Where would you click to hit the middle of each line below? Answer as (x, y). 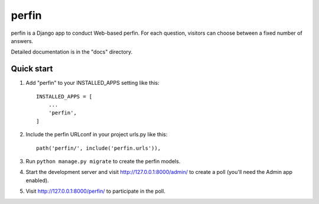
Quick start (32, 69)
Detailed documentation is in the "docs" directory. (72, 52)
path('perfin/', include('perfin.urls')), (99, 148)
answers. (22, 41)
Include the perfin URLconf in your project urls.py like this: (97, 134)
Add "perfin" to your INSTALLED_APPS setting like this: (92, 83)
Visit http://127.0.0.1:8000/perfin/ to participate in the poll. (95, 191)
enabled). (38, 180)
